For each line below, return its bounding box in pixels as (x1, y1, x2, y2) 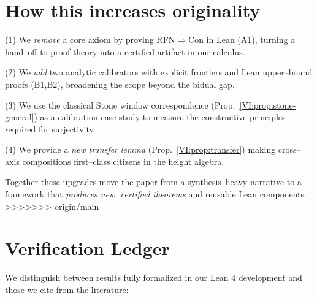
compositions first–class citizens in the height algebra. (22, 155, 224, 167)
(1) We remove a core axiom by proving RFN (5, 33, 175, 46)
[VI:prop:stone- (239, 98, 296, 111)
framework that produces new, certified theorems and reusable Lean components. (5, 188, 307, 201)
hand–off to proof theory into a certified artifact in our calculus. (5, 45, 245, 58)
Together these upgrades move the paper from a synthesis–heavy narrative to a (5, 175, 302, 188)
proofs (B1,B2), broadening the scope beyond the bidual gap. (5, 77, 235, 90)
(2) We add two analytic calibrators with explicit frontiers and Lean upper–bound (5, 66, 313, 78)
